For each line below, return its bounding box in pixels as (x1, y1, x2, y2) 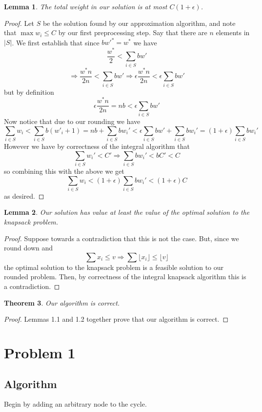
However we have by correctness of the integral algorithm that (4, 141, 190, 151)
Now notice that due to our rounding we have (4, 116, 141, 126)
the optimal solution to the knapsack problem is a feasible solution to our (4, 262, 224, 272)
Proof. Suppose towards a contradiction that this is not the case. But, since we (4, 233, 239, 243)
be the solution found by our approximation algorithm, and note (42, 18, 236, 28)
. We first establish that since (12, 37, 100, 47)
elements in (216, 27, 250, 38)
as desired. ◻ (4, 190, 44, 201)
